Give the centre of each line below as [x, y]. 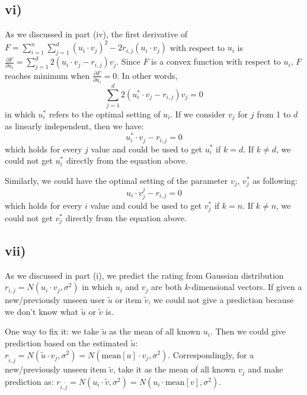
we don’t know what [42, 311]
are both [167, 287]
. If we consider [198, 114]
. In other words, [147, 75]
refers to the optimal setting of [105, 114]
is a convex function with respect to [216, 61]
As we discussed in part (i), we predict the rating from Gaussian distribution [144, 275]
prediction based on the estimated [66, 343]
